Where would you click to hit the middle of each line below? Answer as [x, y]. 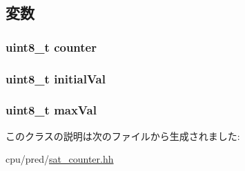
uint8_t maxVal [51, 110]
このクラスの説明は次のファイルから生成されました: [123, 135]
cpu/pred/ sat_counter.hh [60, 159]
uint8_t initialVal [56, 78]
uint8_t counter [51, 47]
